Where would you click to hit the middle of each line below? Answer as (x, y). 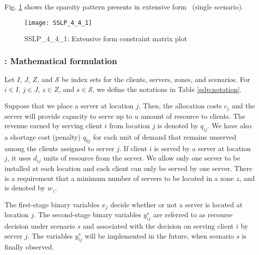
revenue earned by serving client (53, 126)
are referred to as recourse (193, 214)
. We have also (229, 126)
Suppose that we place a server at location (69, 106)
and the (243, 106)
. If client (133, 148)
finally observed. (29, 247)
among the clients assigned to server (59, 148)
